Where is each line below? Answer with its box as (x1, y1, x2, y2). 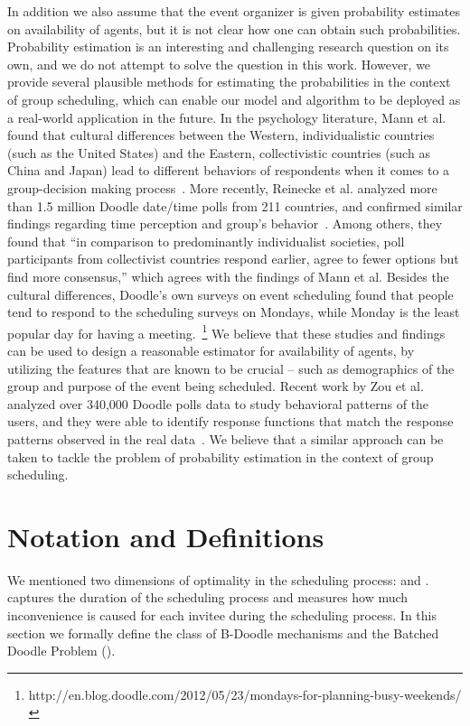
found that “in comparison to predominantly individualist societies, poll (7, 231, 405, 250)
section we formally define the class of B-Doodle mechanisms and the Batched (7, 623, 439, 642)
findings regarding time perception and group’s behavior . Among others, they (7, 214, 443, 233)
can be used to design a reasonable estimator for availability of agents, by (7, 340, 415, 359)
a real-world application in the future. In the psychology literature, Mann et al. (7, 107, 446, 126)
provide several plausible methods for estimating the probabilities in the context (7, 72, 451, 91)
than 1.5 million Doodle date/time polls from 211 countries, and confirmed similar (7, 196, 463, 215)
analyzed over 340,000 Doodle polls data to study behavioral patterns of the (7, 394, 429, 413)
